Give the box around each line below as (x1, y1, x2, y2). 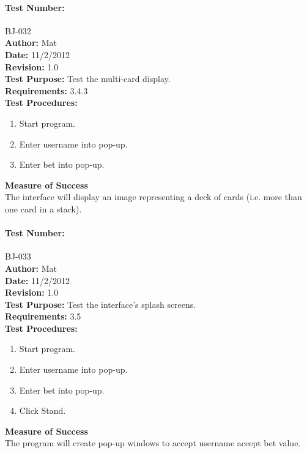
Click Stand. (19, 404, 66, 417)
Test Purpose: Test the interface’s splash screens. (5, 298, 196, 310)
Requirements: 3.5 (5, 310, 81, 323)
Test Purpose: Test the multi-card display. (5, 72, 171, 85)
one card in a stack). (5, 202, 82, 215)
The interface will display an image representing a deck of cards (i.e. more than (5, 190, 302, 203)
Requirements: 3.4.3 (5, 84, 88, 97)
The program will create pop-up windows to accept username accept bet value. (5, 436, 301, 449)
